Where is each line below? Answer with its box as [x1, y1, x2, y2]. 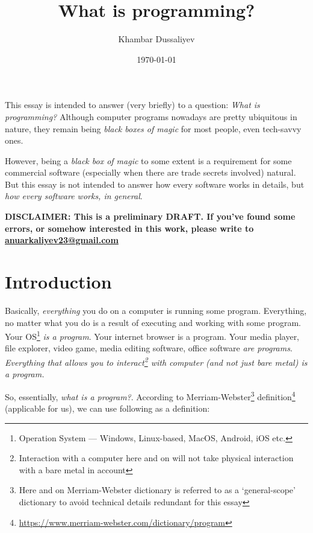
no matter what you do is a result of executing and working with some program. [5, 316, 301, 328]
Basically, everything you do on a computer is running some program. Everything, [5, 304, 307, 316]
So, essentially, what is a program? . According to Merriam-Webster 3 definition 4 [5, 388, 296, 403]
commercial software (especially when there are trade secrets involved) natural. [5, 166, 296, 179]
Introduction [5, 269, 112, 294]
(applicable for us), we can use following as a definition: [5, 402, 210, 415]
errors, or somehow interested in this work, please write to [5, 222, 254, 234]
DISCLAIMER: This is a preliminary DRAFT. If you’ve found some [5, 210, 296, 223]
